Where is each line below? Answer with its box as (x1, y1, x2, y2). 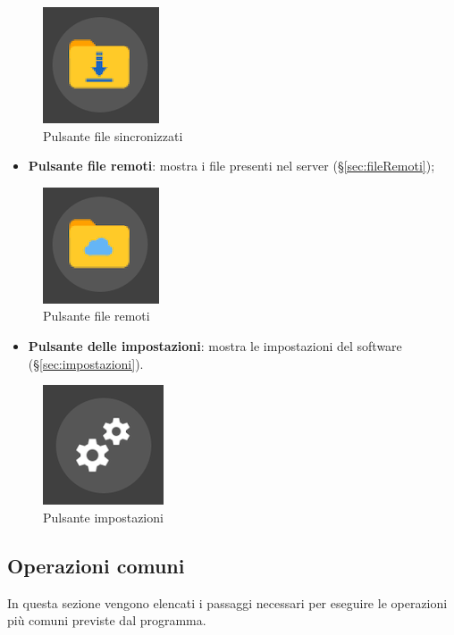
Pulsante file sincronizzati (43, 126, 183, 145)
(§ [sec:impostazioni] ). (28, 354, 144, 372)
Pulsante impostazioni (43, 507, 164, 526)
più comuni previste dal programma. (7, 611, 206, 630)
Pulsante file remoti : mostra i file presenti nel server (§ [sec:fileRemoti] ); (28, 156, 435, 175)
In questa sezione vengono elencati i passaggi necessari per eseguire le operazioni (7, 593, 448, 612)
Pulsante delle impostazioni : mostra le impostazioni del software (28, 336, 402, 355)
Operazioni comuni (7, 551, 185, 579)
